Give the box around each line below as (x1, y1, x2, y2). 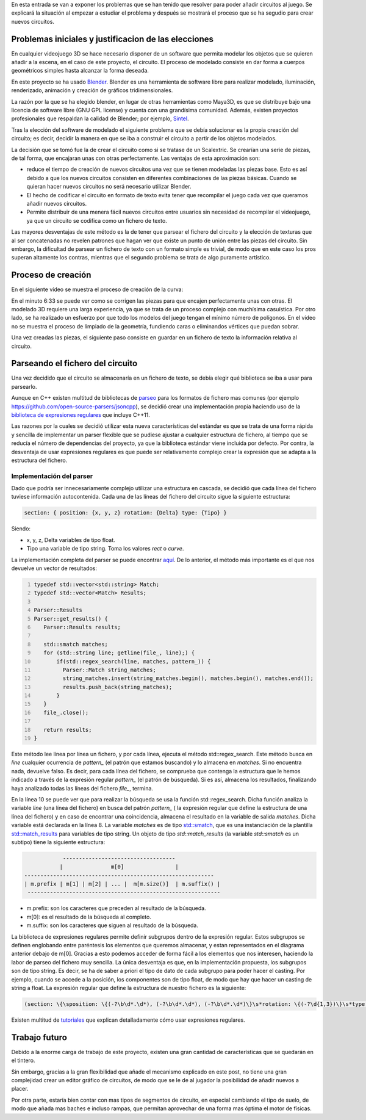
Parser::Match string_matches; (62, 666, 157, 673)
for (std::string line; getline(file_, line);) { (43, 649, 195, 656)
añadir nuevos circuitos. (26, 200, 87, 207)
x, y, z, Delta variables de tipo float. (26, 536, 115, 543)
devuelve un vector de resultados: (11, 565, 98, 572)
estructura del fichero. (11, 457, 68, 464)
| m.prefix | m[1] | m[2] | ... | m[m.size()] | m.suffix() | (24, 881, 221, 887)
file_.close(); (43, 709, 89, 716)
